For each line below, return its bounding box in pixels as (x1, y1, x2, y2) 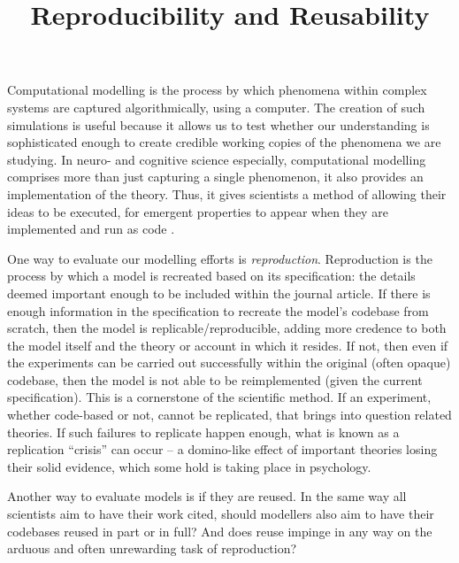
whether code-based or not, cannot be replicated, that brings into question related (7, 405, 452, 424)
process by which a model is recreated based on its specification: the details (7, 266, 416, 285)
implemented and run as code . (7, 220, 175, 238)
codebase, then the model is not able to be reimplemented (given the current (7, 370, 423, 389)
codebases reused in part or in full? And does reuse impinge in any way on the (7, 521, 432, 540)
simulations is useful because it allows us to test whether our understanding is (7, 115, 430, 134)
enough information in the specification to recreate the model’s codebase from (7, 301, 429, 320)
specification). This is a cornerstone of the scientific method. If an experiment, (7, 388, 432, 406)
